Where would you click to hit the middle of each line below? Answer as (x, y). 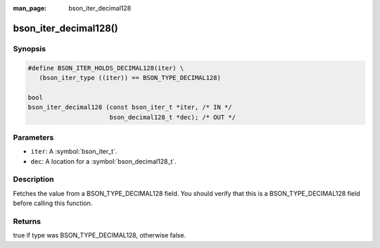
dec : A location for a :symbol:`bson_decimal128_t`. (103, 161)
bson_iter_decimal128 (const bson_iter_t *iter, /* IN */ (130, 107)
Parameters (33, 137)
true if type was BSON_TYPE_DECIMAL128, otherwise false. (100, 235)
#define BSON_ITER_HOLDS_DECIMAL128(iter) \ (106, 68)
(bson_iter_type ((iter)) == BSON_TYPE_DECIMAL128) (130, 78)
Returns (27, 221)
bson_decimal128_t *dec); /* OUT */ (172, 117)
